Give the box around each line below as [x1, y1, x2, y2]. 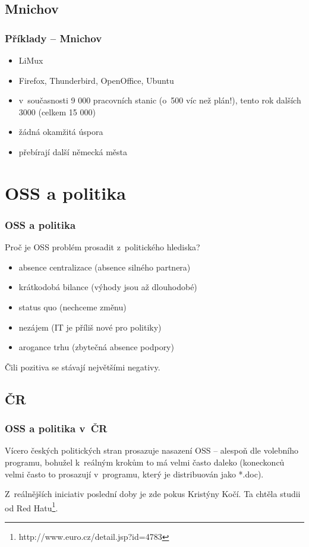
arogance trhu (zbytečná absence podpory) [18, 341, 174, 353]
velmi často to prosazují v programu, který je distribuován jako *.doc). [5, 467, 264, 480]
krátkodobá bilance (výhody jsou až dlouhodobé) [18, 281, 197, 293]
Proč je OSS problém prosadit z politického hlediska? [5, 241, 200, 253]
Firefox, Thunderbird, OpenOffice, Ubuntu [18, 74, 174, 86]
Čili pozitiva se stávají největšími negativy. [5, 360, 160, 373]
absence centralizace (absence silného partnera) [18, 260, 191, 273]
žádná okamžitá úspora [18, 125, 103, 138]
